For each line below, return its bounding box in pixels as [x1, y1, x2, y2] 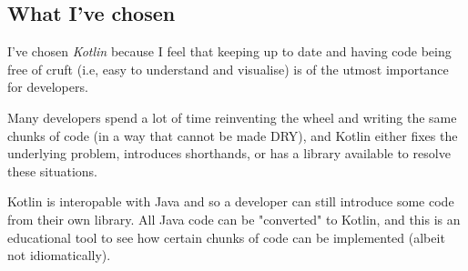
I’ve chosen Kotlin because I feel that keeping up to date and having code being [7, 42, 452, 61]
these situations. [7, 161, 98, 180]
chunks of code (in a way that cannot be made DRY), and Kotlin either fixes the [7, 125, 458, 145]
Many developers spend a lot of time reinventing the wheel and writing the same [7, 107, 457, 126]
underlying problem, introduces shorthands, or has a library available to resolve [7, 144, 451, 163]
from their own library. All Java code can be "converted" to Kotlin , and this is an [7, 209, 461, 228]
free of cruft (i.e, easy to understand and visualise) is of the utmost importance [7, 59, 449, 78]
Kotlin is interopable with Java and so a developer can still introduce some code [7, 192, 454, 211]
